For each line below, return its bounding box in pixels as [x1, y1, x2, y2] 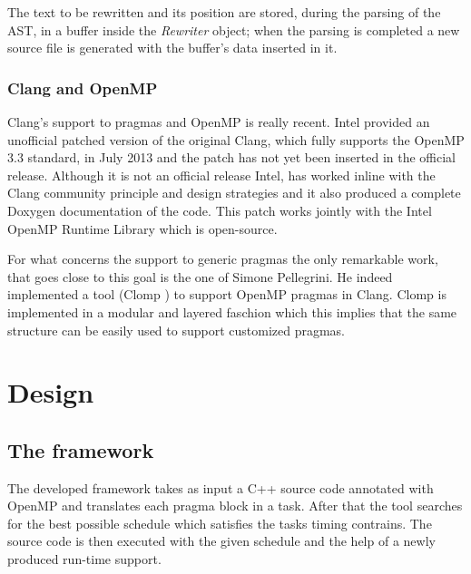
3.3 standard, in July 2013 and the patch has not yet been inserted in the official [7, 148, 456, 167]
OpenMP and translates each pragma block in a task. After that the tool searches [7, 496, 463, 515]
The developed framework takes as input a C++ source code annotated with [7, 478, 434, 497]
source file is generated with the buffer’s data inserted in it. [7, 38, 338, 57]
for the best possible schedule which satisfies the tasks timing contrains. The [7, 513, 432, 532]
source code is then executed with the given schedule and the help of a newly [7, 531, 436, 550]
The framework [7, 435, 154, 463]
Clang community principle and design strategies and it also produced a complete [7, 183, 461, 202]
